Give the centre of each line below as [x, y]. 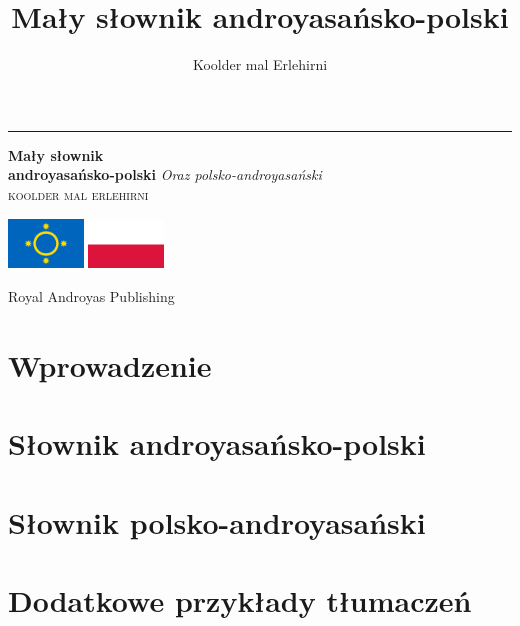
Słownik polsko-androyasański [217, 521]
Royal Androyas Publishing [91, 295]
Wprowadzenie [110, 364]
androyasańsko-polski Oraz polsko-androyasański [165, 174]
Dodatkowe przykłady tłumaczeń [240, 599]
